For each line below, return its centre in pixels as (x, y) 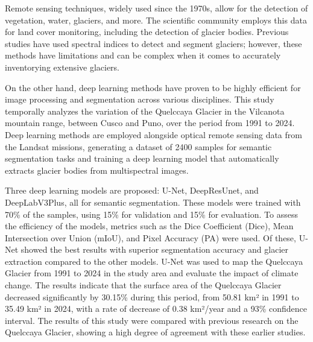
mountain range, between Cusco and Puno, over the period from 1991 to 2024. (150, 123)
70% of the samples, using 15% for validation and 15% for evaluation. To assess (151, 214)
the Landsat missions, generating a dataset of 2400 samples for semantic (138, 146)
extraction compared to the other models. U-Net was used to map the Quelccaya (154, 261)
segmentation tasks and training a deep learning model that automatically (142, 158)
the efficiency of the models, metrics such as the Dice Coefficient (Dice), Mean (149, 226)
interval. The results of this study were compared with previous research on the (152, 320)
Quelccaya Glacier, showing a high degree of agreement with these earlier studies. (155, 332)
